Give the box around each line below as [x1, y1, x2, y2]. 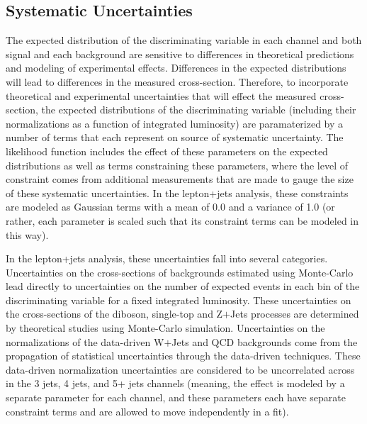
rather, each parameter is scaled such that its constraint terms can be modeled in [6, 213, 359, 228]
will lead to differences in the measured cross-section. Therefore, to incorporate [6, 74, 349, 89]
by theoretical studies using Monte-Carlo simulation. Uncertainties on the [6, 320, 325, 335]
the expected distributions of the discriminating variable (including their [41, 102, 356, 117]
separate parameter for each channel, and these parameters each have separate [6, 390, 346, 405]
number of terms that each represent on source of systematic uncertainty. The [6, 130, 344, 145]
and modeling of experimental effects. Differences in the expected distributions [6, 60, 346, 75]
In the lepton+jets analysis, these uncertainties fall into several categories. [6, 251, 328, 266]
